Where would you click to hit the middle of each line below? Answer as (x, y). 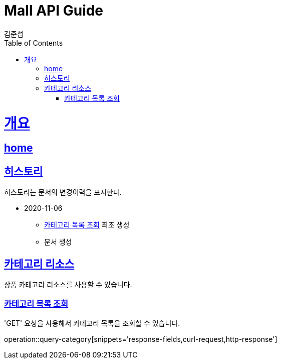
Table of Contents (34, 43)
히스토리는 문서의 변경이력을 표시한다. (63, 192)
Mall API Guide (54, 11)
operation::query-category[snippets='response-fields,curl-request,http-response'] (141, 339)
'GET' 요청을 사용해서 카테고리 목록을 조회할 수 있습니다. (92, 323)
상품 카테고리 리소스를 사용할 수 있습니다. (68, 284)
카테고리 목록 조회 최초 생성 (87, 225)
